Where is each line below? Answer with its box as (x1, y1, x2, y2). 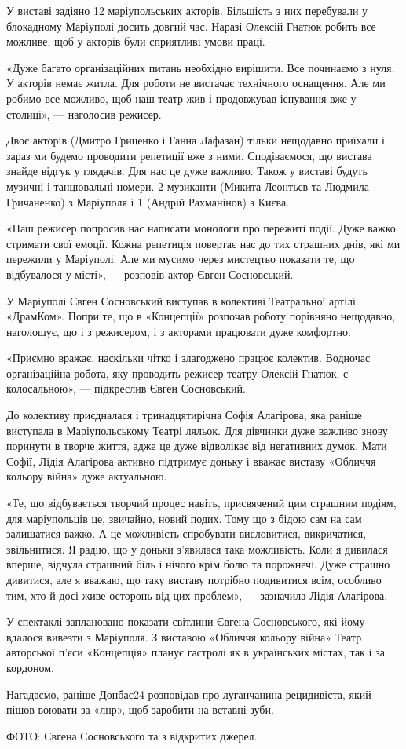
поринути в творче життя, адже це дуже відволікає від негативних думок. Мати (6, 437, 387, 454)
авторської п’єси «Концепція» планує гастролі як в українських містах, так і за (6, 644, 385, 660)
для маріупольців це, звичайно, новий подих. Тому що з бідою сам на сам (6, 510, 362, 526)
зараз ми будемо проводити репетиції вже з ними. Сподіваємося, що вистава (6, 147, 372, 163)
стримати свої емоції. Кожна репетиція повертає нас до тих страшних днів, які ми (6, 235, 401, 251)
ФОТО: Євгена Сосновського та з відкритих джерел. (6, 727, 258, 744)
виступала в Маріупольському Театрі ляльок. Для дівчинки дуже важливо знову (6, 422, 388, 438)
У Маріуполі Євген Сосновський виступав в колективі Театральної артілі (6, 292, 356, 309)
